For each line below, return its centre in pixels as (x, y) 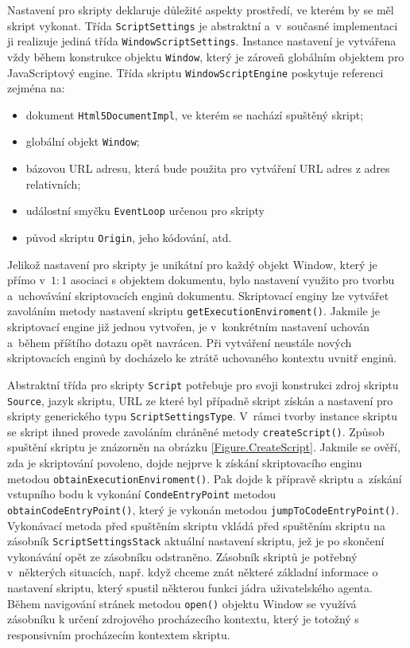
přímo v (26, 280)
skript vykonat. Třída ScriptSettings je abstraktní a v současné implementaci (203, 25)
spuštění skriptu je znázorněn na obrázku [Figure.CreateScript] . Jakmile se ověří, (204, 447)
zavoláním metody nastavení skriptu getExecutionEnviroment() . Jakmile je (193, 311)
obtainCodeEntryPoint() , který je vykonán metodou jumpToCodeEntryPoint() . (203, 509)
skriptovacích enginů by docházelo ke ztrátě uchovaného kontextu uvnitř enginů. (202, 358)
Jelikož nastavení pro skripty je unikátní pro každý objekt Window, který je (192, 264)
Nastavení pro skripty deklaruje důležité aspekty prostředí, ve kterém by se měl (201, 10)
